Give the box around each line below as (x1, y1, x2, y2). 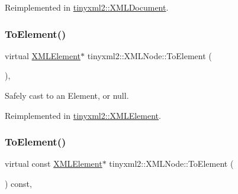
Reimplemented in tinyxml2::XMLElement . (5, 109, 161, 121)
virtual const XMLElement (5, 157, 102, 170)
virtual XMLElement (5, 49, 81, 62)
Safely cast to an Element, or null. (5, 89, 129, 101)
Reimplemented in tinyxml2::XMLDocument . (5, 1, 169, 13)
